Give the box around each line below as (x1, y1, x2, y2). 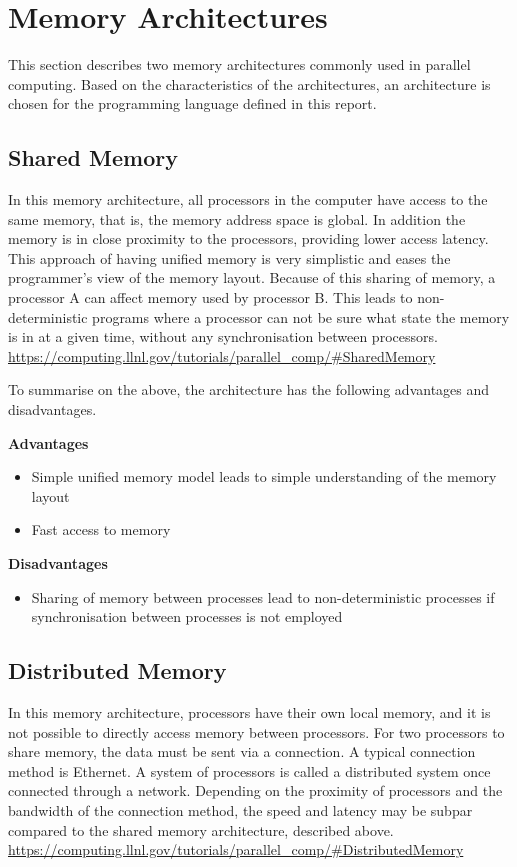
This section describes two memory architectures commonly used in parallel (8, 54, 471, 75)
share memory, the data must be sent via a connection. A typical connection (8, 741, 476, 762)
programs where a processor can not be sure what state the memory (92, 306, 510, 327)
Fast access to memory (31, 519, 171, 540)
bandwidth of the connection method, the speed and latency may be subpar (8, 799, 473, 820)
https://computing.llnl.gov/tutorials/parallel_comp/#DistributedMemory (8, 839, 464, 860)
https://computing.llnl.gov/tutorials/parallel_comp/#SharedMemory (8, 345, 436, 366)
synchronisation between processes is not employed (31, 606, 343, 627)
